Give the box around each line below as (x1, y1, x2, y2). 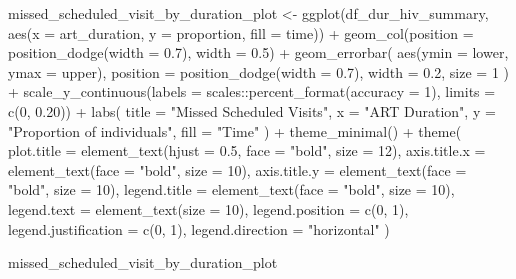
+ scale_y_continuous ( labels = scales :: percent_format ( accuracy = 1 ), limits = (8, 81, 496, 102)
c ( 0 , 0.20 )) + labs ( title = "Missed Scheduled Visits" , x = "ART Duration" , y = (8, 100, 496, 121)
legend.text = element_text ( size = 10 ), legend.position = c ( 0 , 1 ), (8, 198, 409, 219)
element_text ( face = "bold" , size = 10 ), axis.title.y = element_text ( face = (8, 159, 467, 180)
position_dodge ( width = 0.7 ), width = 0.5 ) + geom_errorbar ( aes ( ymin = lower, (8, 42, 509, 63)
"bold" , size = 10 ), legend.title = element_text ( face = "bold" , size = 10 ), (8, 179, 455, 200)
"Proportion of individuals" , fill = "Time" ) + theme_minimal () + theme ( (8, 120, 462, 141)
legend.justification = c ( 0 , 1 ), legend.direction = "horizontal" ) (8, 218, 390, 239)
